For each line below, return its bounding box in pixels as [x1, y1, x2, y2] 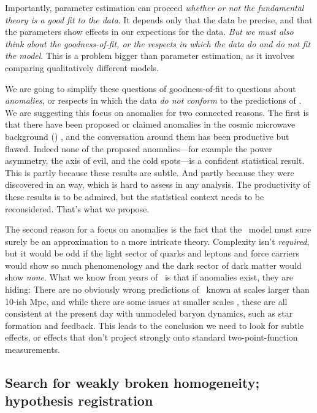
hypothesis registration [5, 391, 153, 410]
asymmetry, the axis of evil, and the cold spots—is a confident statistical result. [5, 154, 305, 167]
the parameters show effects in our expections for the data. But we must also [5, 25, 294, 38]
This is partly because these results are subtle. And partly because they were [5, 166, 294, 179]
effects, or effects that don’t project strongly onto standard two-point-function [5, 331, 298, 344]
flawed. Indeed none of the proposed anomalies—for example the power [5, 142, 272, 155]
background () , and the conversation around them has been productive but [5, 129, 289, 142]
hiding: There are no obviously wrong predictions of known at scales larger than [5, 283, 310, 296]
